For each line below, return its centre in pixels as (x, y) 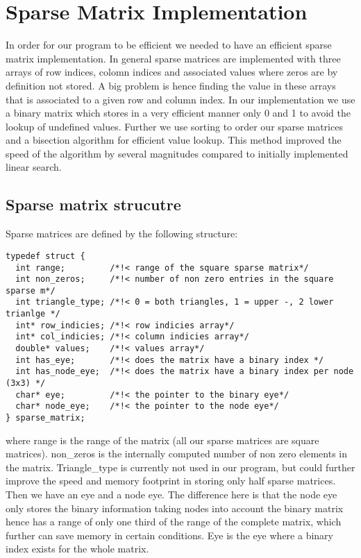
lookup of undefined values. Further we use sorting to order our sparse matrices (174, 126)
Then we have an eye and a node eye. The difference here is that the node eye (171, 494)
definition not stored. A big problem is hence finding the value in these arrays (171, 85)
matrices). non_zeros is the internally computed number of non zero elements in (177, 454)
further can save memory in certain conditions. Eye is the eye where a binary (169, 535)
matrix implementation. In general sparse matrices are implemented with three (173, 58)
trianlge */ (33, 314)
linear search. (34, 167)
